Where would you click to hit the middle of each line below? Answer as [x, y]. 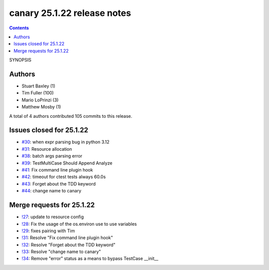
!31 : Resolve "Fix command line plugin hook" [67, 238]
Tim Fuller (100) [38, 93]
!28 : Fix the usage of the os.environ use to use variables [79, 224]
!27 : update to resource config [53, 217]
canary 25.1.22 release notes [70, 13]
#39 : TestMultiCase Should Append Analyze [67, 163]
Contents [19, 28]
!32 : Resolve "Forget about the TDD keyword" [68, 245]
